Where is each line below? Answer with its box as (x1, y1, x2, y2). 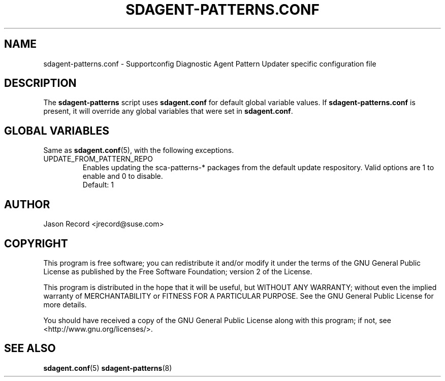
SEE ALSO (4, 342, 56, 355)
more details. (43, 300, 87, 309)
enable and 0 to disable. (82, 172, 163, 181)
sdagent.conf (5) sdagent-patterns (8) (43, 363, 172, 372)
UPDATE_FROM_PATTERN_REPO (43, 154, 153, 164)
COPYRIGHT (4, 237, 68, 250)
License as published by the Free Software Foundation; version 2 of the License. (43, 267, 312, 276)
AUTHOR (4, 198, 50, 211)
